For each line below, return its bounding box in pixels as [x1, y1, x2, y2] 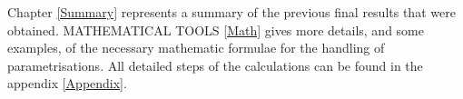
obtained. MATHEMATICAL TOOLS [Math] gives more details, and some [7, 20, 424, 39]
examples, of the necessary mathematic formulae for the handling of [7, 38, 385, 57]
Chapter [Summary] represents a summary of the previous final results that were [7, 3, 456, 21]
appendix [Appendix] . [7, 74, 127, 93]
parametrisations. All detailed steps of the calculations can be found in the [7, 55, 423, 74]
